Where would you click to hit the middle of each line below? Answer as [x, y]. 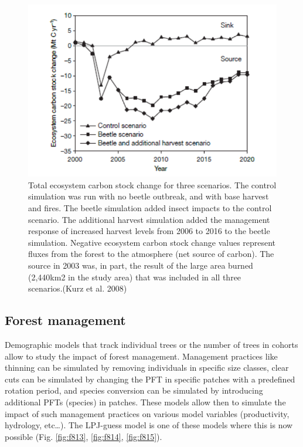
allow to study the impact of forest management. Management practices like [141, 356]
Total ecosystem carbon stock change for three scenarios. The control [152, 184]
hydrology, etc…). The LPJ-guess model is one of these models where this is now [149, 425]
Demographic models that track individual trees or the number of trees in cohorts [151, 344]
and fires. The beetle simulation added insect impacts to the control [150, 208]
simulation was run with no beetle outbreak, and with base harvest [149, 196]
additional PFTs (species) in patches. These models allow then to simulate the [145, 402]
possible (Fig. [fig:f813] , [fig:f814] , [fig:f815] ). [84, 436]
